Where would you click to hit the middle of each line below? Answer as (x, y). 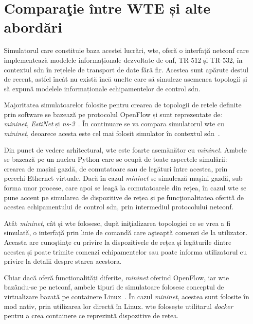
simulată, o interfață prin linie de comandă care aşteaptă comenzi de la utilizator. (126, 232)
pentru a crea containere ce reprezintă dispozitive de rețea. (91, 315)
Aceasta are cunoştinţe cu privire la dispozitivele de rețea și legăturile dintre (118, 242)
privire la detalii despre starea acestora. (63, 261)
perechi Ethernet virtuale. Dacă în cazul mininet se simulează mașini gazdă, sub (123, 178)
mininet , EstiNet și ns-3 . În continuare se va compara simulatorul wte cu (114, 124)
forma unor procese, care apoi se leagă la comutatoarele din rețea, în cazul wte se (125, 188)
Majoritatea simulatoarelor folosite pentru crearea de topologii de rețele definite (123, 105)
